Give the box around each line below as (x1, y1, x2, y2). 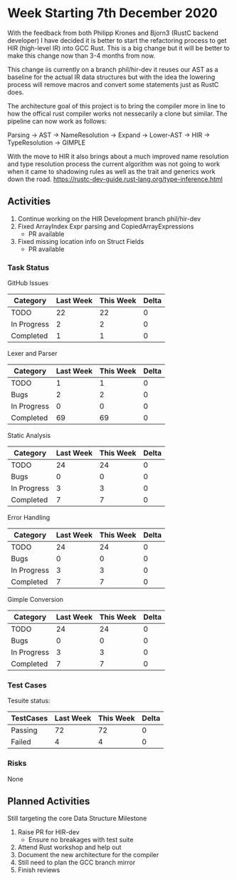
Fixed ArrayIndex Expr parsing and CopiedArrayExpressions (17, 222, 194, 230)
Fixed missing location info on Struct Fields (17, 237, 144, 245)
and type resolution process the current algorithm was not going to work (7, 159, 221, 168)
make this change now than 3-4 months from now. (7, 51, 155, 60)
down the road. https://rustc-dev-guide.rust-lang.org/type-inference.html (7, 175, 223, 183)
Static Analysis (7, 431, 51, 440)
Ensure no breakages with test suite (28, 836, 134, 844)
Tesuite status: (7, 697, 51, 705)
